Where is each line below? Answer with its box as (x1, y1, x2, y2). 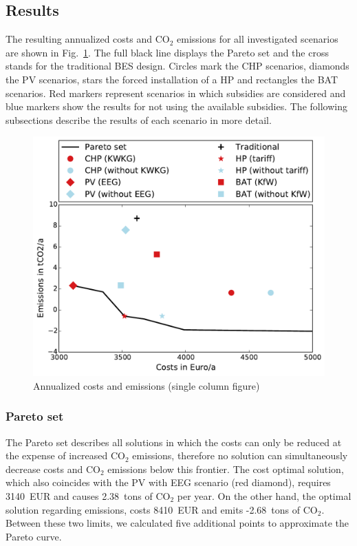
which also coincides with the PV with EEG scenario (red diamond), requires (6, 475, 331, 490)
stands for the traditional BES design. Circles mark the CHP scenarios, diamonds (6, 59, 349, 73)
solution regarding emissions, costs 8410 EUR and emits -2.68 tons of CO (6, 502, 318, 516)
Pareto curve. (6, 529, 62, 543)
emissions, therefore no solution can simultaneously (132, 448, 348, 463)
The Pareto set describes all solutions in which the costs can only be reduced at (6, 434, 342, 449)
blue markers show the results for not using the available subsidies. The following (6, 99, 347, 114)
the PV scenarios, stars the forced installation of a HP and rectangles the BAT (6, 72, 338, 86)
